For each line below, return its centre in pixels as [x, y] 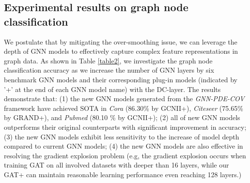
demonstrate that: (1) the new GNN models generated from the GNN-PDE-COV [124, 99]
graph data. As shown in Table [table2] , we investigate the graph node [108, 60]
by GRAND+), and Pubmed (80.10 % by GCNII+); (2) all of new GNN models [122, 117]
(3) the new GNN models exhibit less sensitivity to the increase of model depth [122, 136]
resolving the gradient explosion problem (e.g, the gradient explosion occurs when [125, 155]
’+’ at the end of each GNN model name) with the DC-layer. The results [112, 89]
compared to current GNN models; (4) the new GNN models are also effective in [124, 146]
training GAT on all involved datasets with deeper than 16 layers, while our [117, 165]
